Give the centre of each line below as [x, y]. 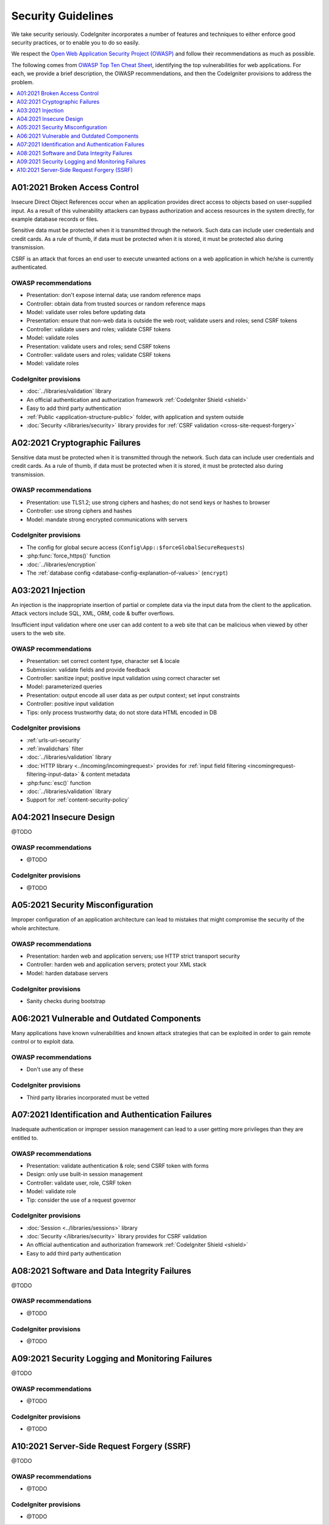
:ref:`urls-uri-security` [54, 740]
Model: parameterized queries [65, 687]
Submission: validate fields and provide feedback [88, 669]
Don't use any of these [55, 1069]
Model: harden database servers [67, 973]
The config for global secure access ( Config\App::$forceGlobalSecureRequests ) [136, 547]
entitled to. [25, 1138]
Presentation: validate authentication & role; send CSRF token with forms [118, 1166]
